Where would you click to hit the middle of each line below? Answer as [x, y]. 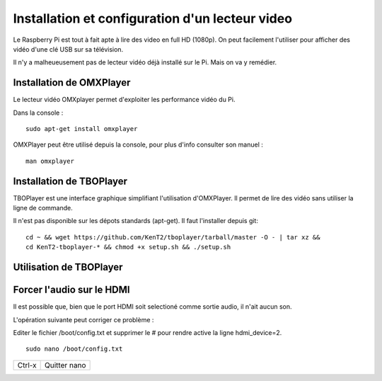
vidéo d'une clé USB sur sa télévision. [68, 49]
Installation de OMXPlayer [72, 83]
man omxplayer [50, 161]
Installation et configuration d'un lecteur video [153, 18]
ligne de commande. [43, 208]
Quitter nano [65, 365]
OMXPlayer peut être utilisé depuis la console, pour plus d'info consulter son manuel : [138, 144]
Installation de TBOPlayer [70, 181]
